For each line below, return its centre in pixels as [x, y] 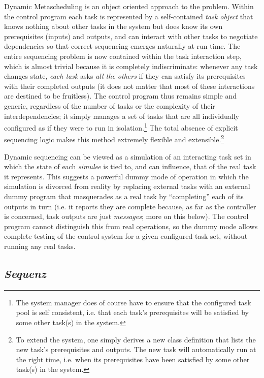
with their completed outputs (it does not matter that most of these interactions [129, 86]
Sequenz [25, 273]
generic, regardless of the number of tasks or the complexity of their [110, 105]
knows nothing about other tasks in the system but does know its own [113, 26]
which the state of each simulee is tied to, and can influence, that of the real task [130, 166]
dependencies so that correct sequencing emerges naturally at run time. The [122, 46]
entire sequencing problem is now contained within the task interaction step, [123, 56]
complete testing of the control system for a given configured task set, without [126, 236]
